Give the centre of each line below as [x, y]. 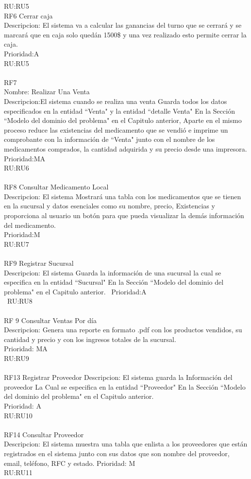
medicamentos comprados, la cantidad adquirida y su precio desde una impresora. [125, 148]
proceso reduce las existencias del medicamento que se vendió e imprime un [116, 129]
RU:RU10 [18, 415]
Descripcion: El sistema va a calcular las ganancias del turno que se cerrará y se [123, 25]
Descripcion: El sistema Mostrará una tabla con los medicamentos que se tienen [123, 196]
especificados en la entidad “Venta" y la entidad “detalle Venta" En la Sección [119, 111]
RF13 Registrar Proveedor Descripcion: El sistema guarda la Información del [118, 377]
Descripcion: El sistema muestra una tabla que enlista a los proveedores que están [126, 444]
